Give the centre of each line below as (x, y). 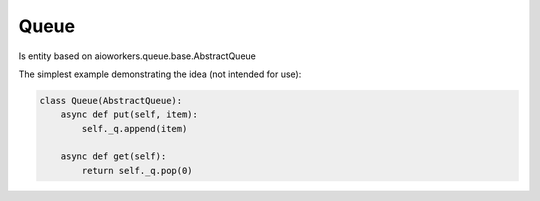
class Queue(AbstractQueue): (111, 100)
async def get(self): (113, 156)
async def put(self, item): (129, 114)
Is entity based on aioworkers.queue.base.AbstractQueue (137, 56)
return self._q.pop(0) (137, 170)
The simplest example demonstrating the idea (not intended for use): (160, 74)
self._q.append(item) (134, 128)
